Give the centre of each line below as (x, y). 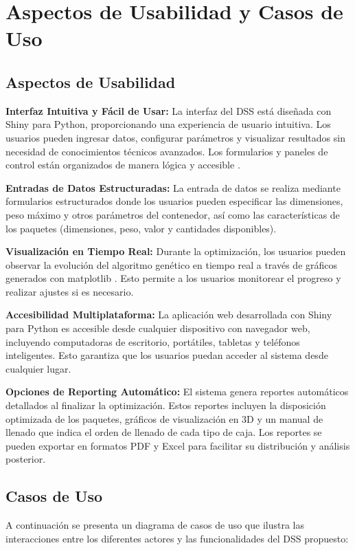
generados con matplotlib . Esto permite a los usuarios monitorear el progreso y (173, 278)
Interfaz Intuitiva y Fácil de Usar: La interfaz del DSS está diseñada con (169, 110)
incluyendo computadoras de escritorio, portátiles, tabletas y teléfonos (153, 341)
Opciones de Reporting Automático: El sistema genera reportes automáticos (177, 392)
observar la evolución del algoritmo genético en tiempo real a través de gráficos (172, 264)
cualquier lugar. (38, 368)
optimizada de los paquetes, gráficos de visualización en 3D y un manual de (164, 418)
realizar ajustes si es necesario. (70, 291)
